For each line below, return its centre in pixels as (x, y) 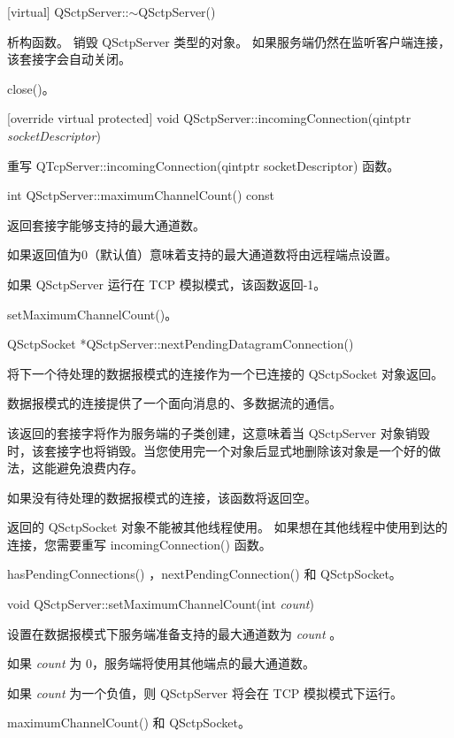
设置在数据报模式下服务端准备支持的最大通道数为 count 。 (175, 633)
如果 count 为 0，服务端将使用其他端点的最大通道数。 (161, 663)
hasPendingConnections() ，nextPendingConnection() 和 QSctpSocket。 (204, 574)
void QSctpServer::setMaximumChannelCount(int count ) (161, 604)
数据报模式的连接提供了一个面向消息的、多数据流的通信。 (174, 403)
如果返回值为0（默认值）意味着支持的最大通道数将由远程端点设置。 (202, 254)
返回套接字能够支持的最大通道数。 (106, 224)
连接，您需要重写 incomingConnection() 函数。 (139, 544)
